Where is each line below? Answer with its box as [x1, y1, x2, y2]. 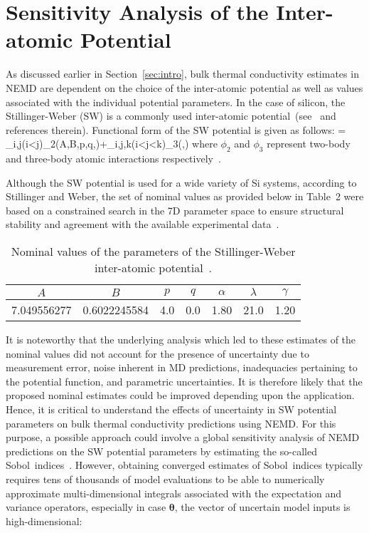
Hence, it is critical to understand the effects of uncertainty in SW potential [6, 402, 337, 417]
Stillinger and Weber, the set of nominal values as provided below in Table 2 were [6, 189, 364, 204]
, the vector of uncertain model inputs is [174, 500, 351, 514]
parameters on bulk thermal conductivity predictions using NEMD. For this [6, 415, 336, 430]
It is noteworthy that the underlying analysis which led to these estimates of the [6, 332, 356, 347]
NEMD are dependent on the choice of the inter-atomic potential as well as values [6, 80, 363, 95]
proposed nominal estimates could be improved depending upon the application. [6, 388, 355, 403]
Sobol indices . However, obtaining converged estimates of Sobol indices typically [6, 457, 363, 472]
